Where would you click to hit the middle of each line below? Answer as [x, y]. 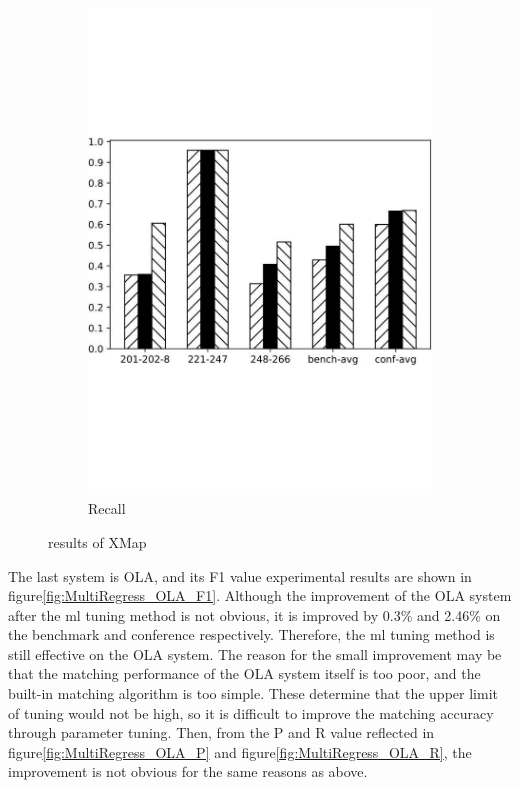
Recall [107, 508]
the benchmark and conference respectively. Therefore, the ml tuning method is [251, 634]
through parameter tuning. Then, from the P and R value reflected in [221, 732]
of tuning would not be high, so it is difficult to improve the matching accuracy [251, 712]
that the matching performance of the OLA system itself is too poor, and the [244, 673]
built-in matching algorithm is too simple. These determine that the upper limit [253, 693]
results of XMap [97, 541]
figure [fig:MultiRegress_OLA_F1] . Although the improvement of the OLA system [260, 595]
